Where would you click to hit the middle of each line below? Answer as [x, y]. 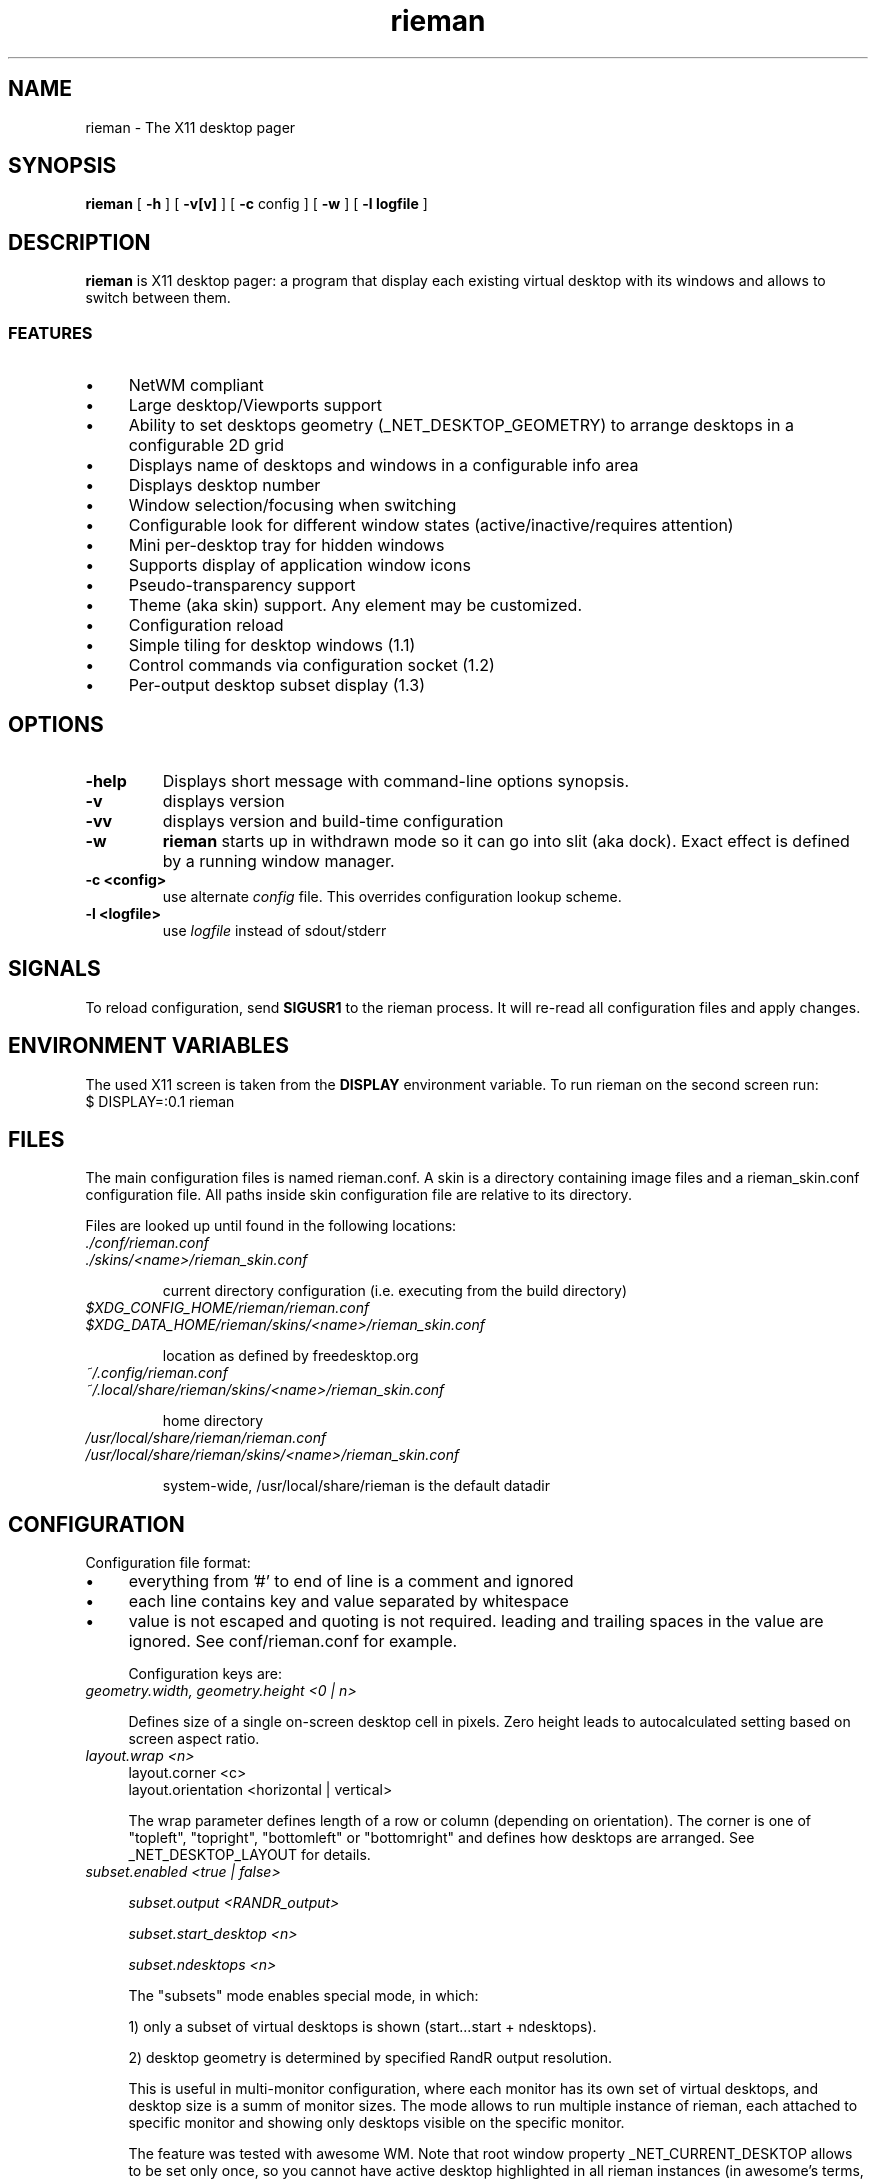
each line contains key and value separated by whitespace [348, 1601]
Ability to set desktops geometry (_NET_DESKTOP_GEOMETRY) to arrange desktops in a [461, 425]
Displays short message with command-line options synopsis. [396, 780]
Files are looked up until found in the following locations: [271, 1226]
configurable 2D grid [206, 445]
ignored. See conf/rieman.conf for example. [293, 1641]
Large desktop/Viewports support [255, 405]
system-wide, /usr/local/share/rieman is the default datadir [356, 1486]
